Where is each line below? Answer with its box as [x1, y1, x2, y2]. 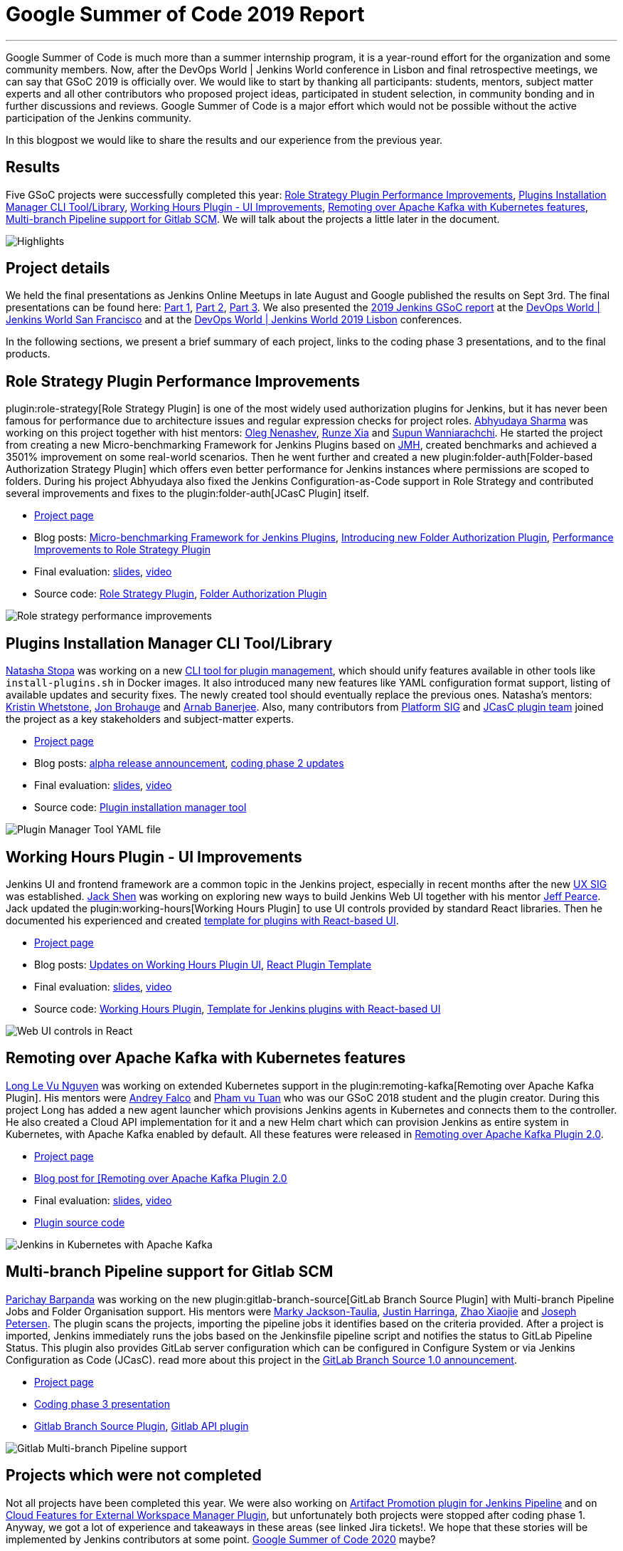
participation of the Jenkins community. [6, 111, 192, 124]
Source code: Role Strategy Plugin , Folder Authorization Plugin [34, 587, 327, 600]
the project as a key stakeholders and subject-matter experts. [6, 713, 294, 726]
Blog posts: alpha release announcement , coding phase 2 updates [34, 757, 344, 770]
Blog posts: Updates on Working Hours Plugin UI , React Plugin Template [34, 958, 372, 971]
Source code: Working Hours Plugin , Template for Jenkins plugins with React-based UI [34, 1002, 441, 1015]
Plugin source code [34, 1216, 125, 1228]
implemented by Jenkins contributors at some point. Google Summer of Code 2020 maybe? [6, 1532, 436, 1545]
